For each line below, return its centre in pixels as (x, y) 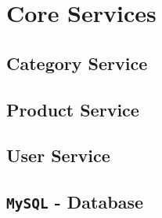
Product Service (73, 109)
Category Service (77, 63)
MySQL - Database (75, 202)
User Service (58, 155)
